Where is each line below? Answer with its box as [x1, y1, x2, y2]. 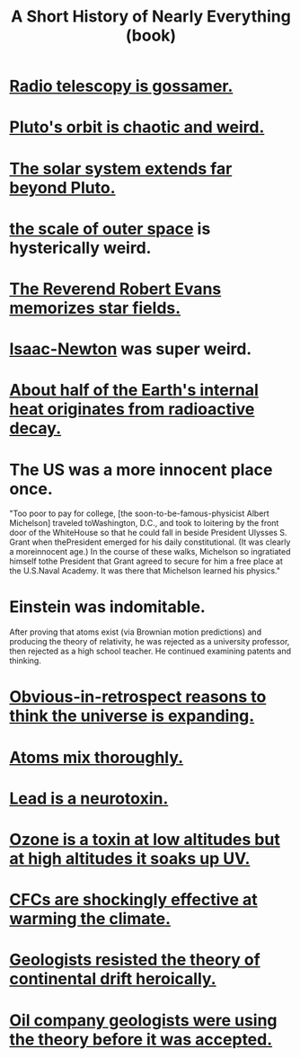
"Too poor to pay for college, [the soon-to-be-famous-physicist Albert [9, 508, 269, 519]
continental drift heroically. [9, 969, 217, 990]
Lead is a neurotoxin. [9, 788, 169, 808]
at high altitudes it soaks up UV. [9, 848, 251, 868]
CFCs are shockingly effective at [9, 890, 258, 910]
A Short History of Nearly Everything [10, 6, 292, 27]
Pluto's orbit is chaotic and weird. [9, 117, 265, 138]
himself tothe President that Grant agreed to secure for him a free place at [9, 556, 283, 567]
